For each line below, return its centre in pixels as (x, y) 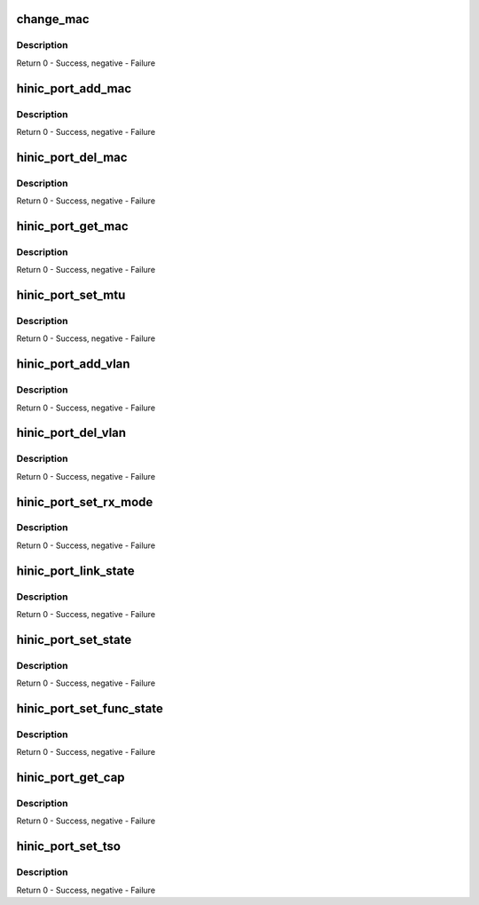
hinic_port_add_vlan (73, 364)
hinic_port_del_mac (72, 157)
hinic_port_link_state (75, 571)
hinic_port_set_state (74, 639)
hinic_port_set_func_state (90, 708)
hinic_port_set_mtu (71, 295)
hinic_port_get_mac (72, 226)
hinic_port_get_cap (71, 778)
